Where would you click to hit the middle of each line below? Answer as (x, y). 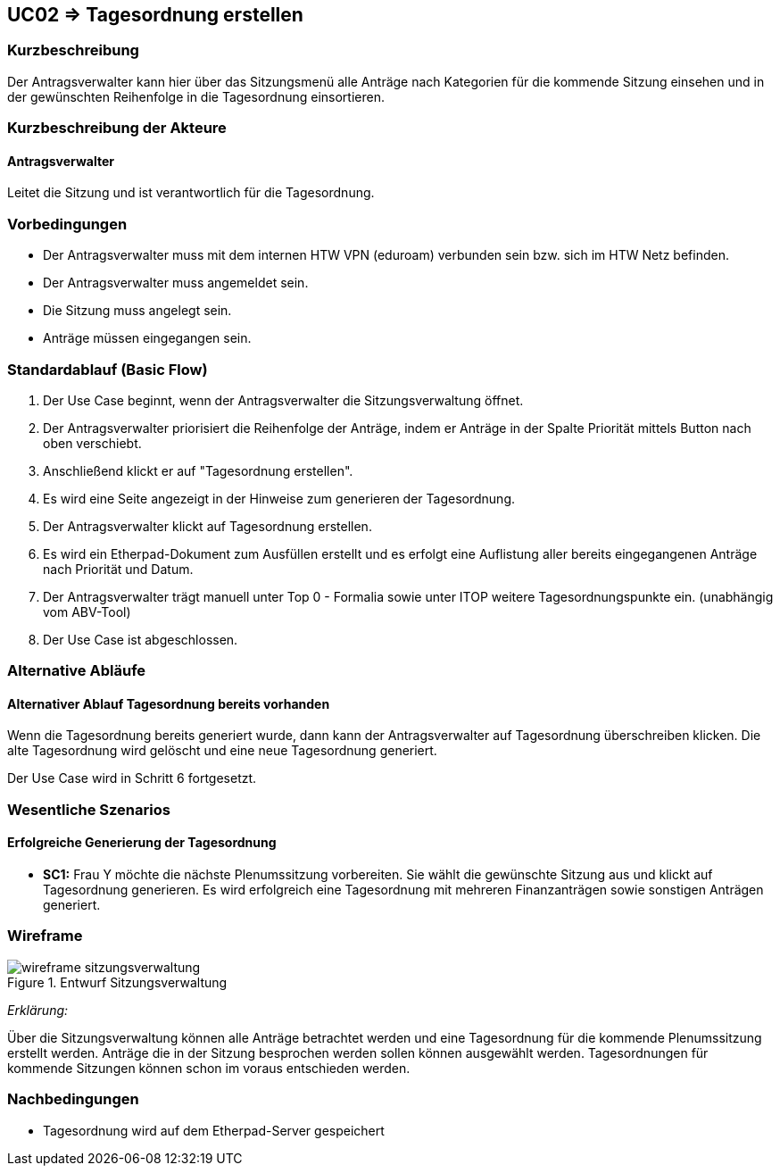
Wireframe (45, 936)
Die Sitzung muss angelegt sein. (137, 311)
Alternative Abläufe (77, 671)
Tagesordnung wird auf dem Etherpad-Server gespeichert (214, 1130)
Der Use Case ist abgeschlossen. (141, 639)
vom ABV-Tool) (87, 611)
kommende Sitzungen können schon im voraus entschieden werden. (209, 1068)
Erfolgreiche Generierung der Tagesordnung (142, 843)
